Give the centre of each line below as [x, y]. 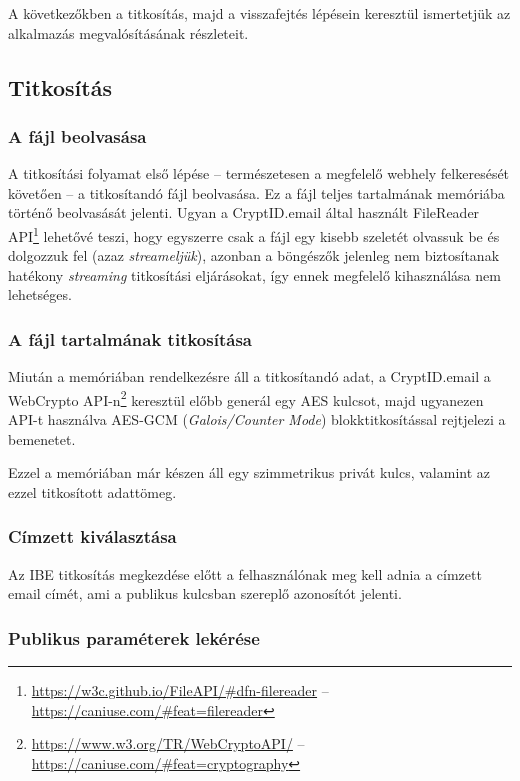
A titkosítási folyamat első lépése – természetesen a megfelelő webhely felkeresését [259, 173]
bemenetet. [42, 438]
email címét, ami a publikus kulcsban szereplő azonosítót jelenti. [205, 593]
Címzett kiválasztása [92, 536]
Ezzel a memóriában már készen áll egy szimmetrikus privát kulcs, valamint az [249, 472]
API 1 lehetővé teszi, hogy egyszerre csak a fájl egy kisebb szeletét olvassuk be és [254, 234]
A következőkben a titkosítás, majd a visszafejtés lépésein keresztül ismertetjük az [259, 13]
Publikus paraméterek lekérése [134, 637]
